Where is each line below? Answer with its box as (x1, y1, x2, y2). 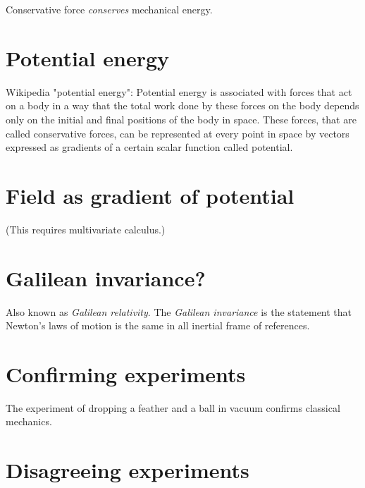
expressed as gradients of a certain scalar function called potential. (6, 140, 293, 154)
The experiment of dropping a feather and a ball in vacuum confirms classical (6, 400, 340, 415)
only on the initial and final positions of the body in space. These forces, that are (6, 111, 357, 126)
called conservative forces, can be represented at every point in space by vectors (6, 126, 349, 140)
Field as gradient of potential (6, 181, 295, 209)
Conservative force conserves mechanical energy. (6, 2, 213, 16)
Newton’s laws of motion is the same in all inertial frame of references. (6, 318, 310, 333)
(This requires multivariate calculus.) (6, 221, 166, 236)
